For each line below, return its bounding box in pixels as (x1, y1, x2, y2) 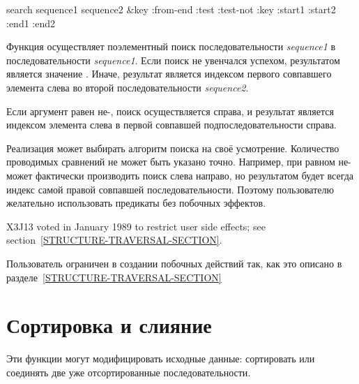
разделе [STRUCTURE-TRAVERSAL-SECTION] (6, 269, 222, 284)
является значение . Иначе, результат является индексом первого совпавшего (6, 66, 332, 81)
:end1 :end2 (6, 15, 56, 30)
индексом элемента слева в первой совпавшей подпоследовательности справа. (6, 117, 337, 132)
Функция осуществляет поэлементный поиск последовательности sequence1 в (6, 39, 336, 54)
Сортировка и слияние (6, 311, 212, 339)
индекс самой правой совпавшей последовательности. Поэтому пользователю (6, 182, 334, 196)
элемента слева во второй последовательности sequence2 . (6, 80, 249, 94)
